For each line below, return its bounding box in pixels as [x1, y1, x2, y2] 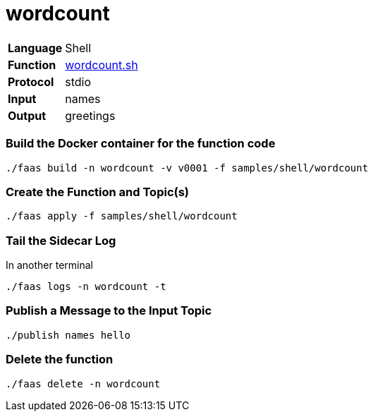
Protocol [8, 74, 54, 89]
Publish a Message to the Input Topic [6, 303, 212, 318]
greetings [65, 108, 116, 123]
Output [8, 108, 47, 123]
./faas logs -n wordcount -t [6, 281, 166, 292]
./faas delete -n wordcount [6, 377, 161, 389]
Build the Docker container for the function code [6, 136, 276, 151]
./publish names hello [6, 329, 131, 341]
